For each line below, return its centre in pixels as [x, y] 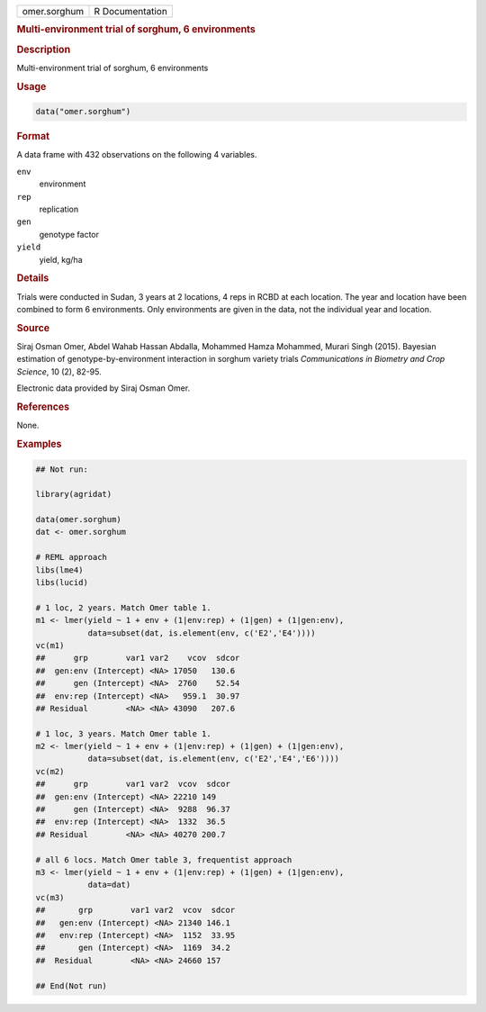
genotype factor [69, 234]
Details [33, 278]
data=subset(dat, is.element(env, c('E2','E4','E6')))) [214, 759]
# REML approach [72, 557]
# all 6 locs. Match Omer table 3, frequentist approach [164, 859]
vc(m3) [50, 897]
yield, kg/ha [61, 259]
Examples [39, 444]
